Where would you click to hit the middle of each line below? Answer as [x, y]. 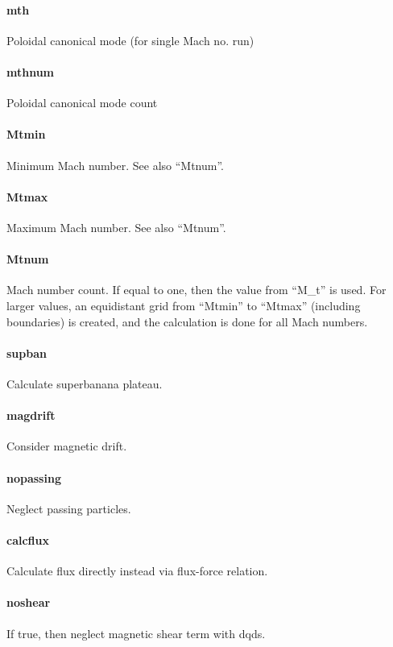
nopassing [34, 477]
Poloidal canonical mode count [82, 103]
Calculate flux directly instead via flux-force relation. [137, 571]
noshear [29, 602]
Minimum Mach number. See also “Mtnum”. [116, 165]
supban [27, 353]
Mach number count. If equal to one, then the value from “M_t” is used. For [196, 290]
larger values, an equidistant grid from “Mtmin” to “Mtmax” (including [184, 305]
